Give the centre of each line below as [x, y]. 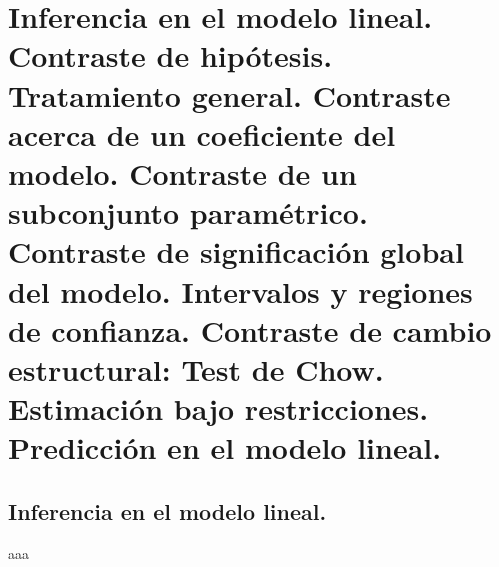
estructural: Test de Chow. [196, 368]
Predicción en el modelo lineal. [225, 447]
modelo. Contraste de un [182, 172]
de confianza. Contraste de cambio [250, 329]
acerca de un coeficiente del [202, 133]
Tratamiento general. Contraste [229, 94]
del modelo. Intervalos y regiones [240, 290]
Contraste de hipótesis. [170, 55]
